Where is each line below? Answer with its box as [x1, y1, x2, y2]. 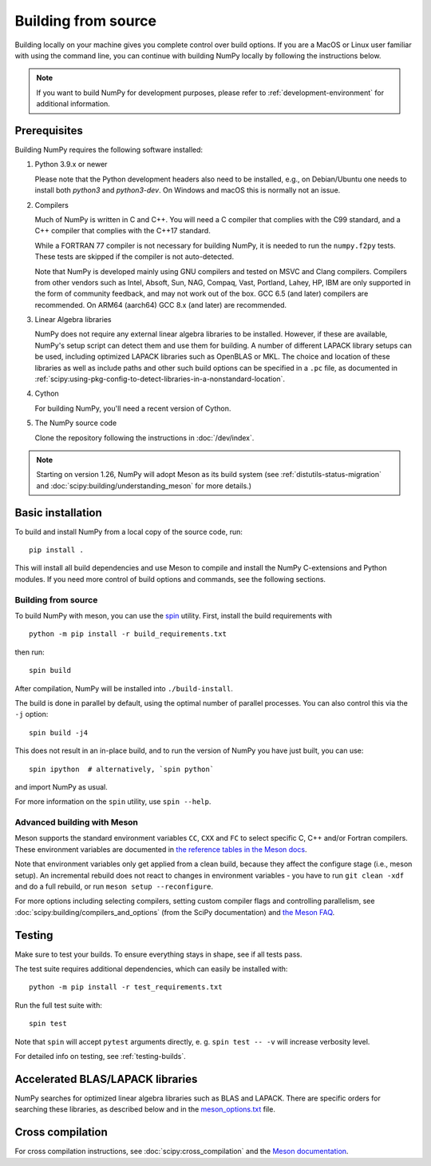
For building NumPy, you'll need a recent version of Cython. [34, 404, 231, 413]
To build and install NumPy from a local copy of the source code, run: [14, 527, 243, 536]
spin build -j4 [29, 728, 89, 737]
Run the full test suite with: [14, 1000, 103, 1010]
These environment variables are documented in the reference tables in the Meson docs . [14, 844, 307, 854]
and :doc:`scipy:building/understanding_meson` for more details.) [36, 480, 251, 491]
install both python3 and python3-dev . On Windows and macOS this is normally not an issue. [34, 185, 341, 195]
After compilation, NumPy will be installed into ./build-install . [14, 683, 233, 693]
